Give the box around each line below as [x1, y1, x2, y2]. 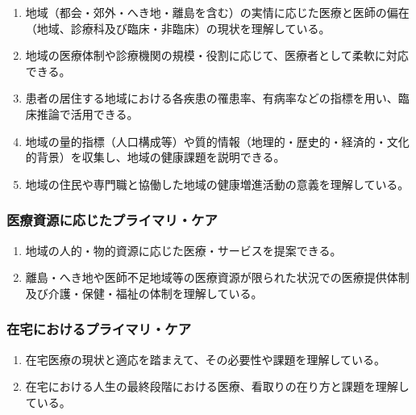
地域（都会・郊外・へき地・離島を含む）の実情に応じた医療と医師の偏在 [25, 4, 410, 20]
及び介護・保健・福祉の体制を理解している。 [25, 284, 263, 301]
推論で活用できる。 [36, 105, 139, 122]
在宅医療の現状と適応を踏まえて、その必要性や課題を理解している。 [25, 350, 385, 367]
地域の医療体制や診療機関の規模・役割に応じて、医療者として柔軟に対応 [25, 47, 409, 64]
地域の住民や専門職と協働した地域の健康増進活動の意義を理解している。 [25, 175, 410, 192]
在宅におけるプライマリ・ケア [6, 319, 192, 339]
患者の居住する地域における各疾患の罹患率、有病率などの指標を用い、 [25, 90, 398, 107]
